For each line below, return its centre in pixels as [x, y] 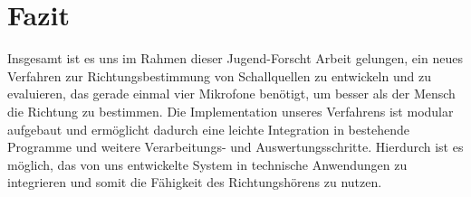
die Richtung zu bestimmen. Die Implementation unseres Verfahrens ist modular [231, 111]
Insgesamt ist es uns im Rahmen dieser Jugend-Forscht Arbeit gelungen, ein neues [235, 58]
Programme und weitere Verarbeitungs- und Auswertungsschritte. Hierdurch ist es [235, 147]
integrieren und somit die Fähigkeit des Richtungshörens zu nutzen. [195, 182]
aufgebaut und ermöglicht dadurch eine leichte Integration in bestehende [208, 129]
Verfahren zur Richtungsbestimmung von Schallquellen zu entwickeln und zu [219, 75]
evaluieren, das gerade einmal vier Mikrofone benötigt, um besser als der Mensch [231, 94]
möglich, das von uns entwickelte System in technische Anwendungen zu [207, 164]
